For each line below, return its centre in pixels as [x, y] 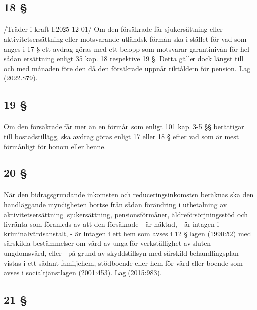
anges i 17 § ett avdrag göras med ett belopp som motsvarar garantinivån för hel [127, 48]
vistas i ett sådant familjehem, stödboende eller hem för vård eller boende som [123, 263]
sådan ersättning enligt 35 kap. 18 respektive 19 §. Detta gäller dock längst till [124, 58]
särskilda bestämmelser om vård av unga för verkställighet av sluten [108, 243]
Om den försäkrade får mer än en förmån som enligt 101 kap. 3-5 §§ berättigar [124, 126]
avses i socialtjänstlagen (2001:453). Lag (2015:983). [83, 272]
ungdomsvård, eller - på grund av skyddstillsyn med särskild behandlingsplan [121, 253]
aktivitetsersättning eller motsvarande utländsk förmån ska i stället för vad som [125, 39]
